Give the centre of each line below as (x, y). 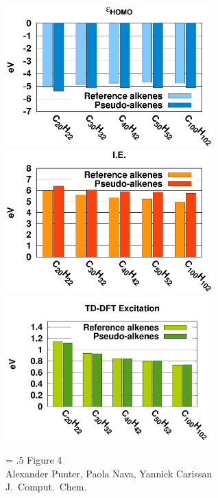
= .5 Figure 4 (34, 460)
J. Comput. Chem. (46, 487)
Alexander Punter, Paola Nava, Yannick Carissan (109, 473)
